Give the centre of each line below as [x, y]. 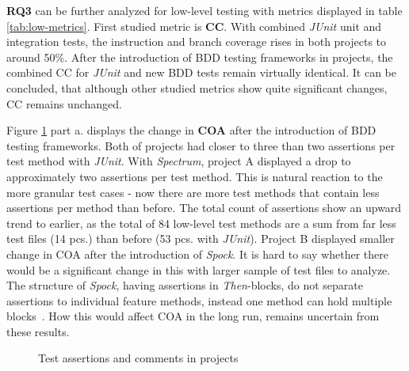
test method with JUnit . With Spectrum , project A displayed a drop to [179, 161]
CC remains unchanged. [64, 103]
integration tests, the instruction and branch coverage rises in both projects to [197, 42]
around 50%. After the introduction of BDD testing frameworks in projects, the [200, 57]
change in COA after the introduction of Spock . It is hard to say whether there [198, 254]
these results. [38, 331]
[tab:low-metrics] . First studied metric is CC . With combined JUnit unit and [194, 26]
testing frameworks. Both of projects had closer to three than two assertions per [201, 145]
